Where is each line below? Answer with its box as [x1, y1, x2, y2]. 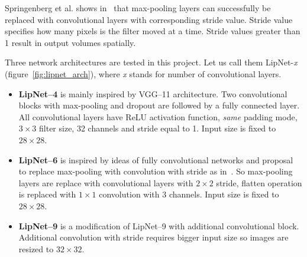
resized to [18, 242, 54, 255]
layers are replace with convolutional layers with [18, 176, 193, 189]
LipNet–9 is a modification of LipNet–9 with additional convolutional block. [18, 219, 299, 232]
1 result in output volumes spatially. [5, 36, 136, 48]
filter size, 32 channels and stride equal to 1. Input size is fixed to [39, 122, 276, 134]
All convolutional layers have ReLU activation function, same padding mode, [18, 110, 298, 123]
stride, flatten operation [216, 176, 302, 189]
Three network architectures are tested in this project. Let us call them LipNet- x [5, 56, 298, 68]
